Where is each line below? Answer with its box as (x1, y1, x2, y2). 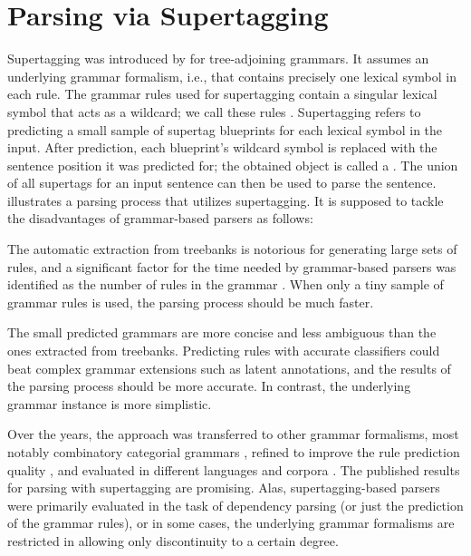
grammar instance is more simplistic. (7, 394, 212, 413)
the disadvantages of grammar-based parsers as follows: (7, 209, 313, 228)
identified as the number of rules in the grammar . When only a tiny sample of (7, 275, 444, 294)
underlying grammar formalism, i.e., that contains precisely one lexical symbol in (7, 66, 457, 85)
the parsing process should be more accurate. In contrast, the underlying (7, 376, 411, 395)
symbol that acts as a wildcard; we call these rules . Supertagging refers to (7, 102, 421, 121)
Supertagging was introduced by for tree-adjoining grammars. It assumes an (7, 49, 429, 68)
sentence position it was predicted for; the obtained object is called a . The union (7, 155, 458, 174)
